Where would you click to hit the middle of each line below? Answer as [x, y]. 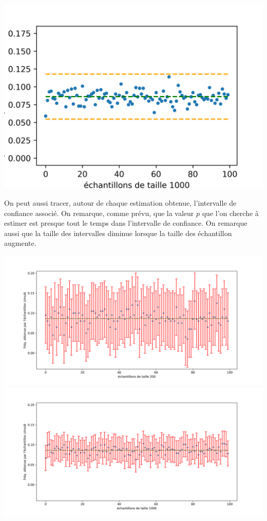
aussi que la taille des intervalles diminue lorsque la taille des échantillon [118, 233]
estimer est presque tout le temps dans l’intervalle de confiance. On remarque [126, 223]
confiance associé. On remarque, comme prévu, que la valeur [99, 213]
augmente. [20, 243]
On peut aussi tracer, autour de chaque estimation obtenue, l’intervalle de [120, 202]
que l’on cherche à [230, 213]
